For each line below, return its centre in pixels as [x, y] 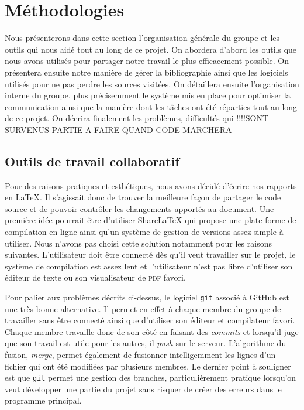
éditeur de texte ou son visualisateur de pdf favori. [95, 277]
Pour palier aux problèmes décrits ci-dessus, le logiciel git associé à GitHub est [147, 297]
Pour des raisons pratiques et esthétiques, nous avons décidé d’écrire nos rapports [151, 185]
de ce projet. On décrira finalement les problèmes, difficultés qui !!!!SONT [137, 118]
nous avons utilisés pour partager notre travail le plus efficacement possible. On [147, 61]
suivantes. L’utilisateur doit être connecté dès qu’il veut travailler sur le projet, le [150, 254]
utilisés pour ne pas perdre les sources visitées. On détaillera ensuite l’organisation [152, 83]
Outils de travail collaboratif [92, 161]
